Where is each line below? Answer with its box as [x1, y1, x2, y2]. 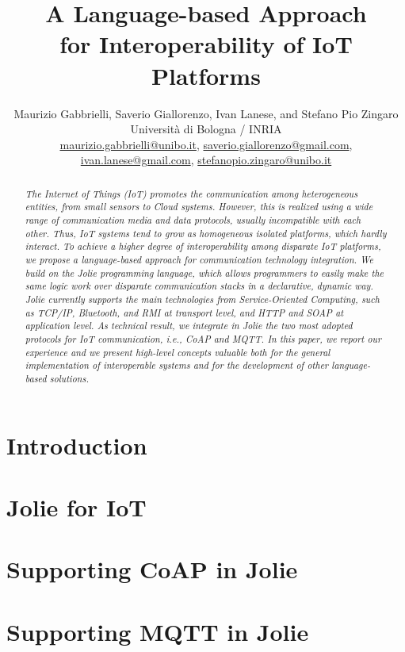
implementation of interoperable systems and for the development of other [25, 359, 329, 372]
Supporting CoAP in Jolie [6, 553, 298, 585]
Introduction [6, 428, 147, 461]
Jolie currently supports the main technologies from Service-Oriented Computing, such [25, 292, 380, 305]
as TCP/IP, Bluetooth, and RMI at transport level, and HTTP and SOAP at [25, 305, 344, 319]
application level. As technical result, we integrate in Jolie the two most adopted [25, 319, 353, 332]
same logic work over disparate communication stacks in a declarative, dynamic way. [25, 279, 373, 293]
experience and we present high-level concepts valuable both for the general [25, 345, 330, 359]
